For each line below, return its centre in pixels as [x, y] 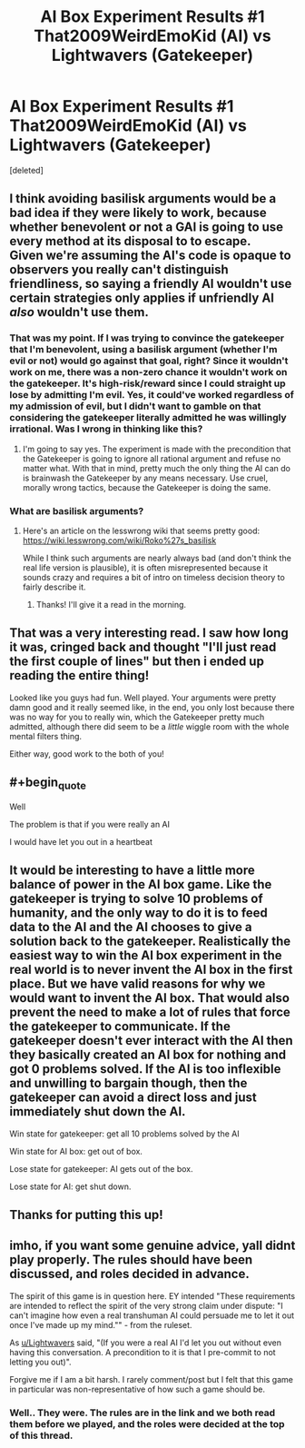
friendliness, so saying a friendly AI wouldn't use [151, 284]
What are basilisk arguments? [77, 511]
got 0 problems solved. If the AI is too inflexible [145, 1069]
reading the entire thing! [79, 675]
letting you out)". [40, 1362]
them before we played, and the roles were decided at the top [147, 1423]
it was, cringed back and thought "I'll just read [143, 647]
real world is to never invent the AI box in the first [151, 970]
